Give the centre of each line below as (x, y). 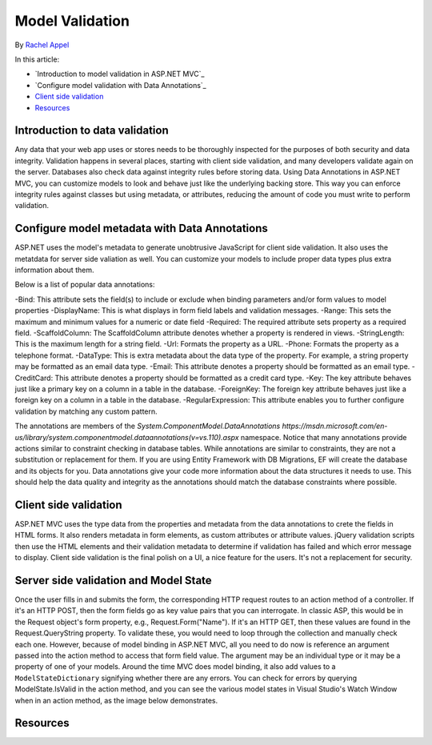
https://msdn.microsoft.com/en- (335, 426)
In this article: (37, 59)
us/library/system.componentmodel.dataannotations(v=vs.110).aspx (127, 437)
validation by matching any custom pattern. (86, 411)
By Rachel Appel (42, 45)
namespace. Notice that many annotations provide (324, 437)
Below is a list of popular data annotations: (85, 285)
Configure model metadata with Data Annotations (141, 228)
